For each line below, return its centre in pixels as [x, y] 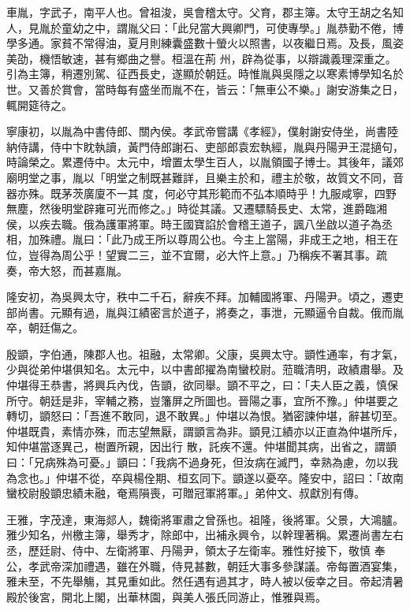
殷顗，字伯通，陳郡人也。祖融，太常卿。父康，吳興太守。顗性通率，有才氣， [205, 353]
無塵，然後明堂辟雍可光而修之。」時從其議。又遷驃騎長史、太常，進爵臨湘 [197, 208]
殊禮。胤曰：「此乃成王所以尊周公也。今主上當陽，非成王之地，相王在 [218, 239]
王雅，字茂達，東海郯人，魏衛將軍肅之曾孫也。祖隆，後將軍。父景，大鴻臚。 [205, 519]
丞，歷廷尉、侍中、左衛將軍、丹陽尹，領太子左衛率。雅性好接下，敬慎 [188, 550]
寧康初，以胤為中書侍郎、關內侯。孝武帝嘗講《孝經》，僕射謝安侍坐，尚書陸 [202, 131]
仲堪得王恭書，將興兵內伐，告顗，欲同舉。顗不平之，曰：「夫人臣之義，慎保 [202, 385]
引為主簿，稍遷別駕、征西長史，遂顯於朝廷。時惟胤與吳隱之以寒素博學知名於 [205, 74]
